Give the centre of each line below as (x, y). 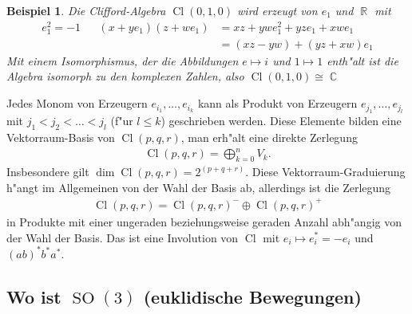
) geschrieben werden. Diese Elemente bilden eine (281, 121)
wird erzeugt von (277, 10)
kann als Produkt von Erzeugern (277, 103)
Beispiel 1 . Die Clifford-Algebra (86, 10)
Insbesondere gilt (48, 172)
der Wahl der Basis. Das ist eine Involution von (123, 237)
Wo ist (34, 296)
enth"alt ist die (362, 60)
